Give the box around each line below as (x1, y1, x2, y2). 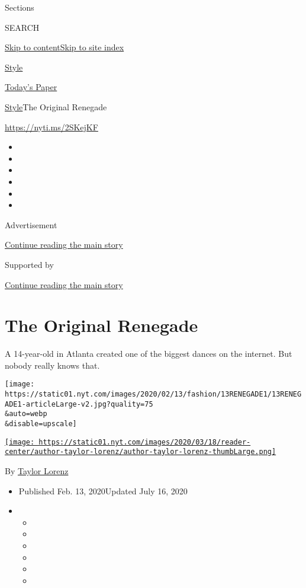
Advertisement (5, 218, 57, 231)
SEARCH (5, 21, 40, 33)
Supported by (5, 258, 54, 270)
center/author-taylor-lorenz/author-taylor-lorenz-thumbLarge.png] (5, 448, 276, 456)
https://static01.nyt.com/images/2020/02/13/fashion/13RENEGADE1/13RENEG (5, 390, 302, 399)
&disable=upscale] (5, 420, 77, 429)
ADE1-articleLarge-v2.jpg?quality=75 (5, 400, 153, 408)
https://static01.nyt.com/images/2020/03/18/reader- (38, 437, 251, 446)
